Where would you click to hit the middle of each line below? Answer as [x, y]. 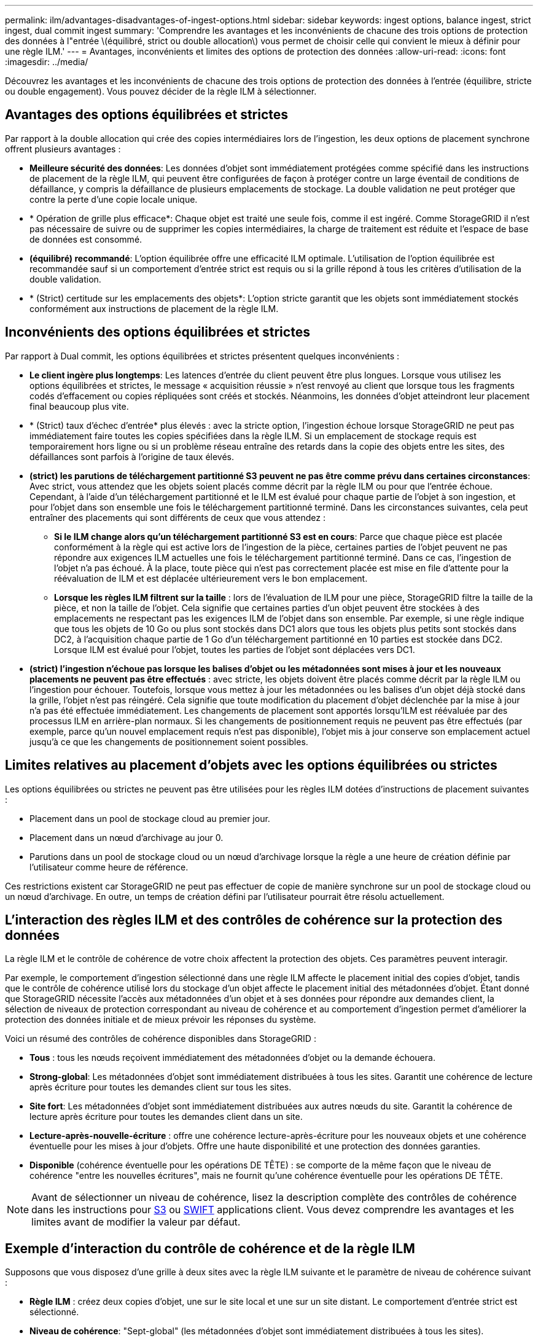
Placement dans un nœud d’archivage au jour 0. [127, 837]
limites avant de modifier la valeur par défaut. [136, 1222]
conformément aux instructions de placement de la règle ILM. [154, 308]
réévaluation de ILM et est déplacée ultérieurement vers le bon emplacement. [211, 578]
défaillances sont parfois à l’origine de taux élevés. [132, 456]
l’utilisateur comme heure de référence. [109, 867]
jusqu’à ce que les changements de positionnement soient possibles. [169, 741]
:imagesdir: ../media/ [47, 62]
